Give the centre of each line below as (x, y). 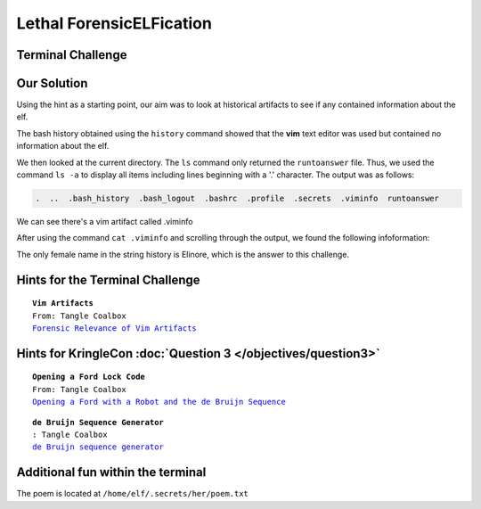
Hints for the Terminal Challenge (108, 279)
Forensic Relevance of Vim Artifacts (115, 328)
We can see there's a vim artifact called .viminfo (105, 222)
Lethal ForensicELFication (114, 23)
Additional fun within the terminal (111, 472)
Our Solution (52, 83)
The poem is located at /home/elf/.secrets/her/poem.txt (133, 494)
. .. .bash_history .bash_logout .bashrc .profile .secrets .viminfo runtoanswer (237, 199)
